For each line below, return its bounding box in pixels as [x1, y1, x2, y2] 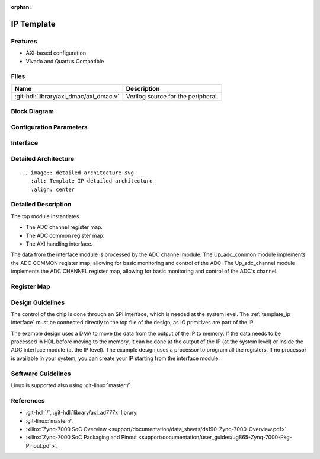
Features [11, 37, 37, 45]
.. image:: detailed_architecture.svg [21, 169, 135, 176]
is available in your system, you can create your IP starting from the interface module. [11, 355, 220, 362]
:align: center [30, 186, 75, 193]
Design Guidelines [11, 298, 65, 307]
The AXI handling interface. [25, 240, 93, 247]
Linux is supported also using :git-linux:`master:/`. [11, 382, 133, 388]
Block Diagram [11, 107, 55, 116]
